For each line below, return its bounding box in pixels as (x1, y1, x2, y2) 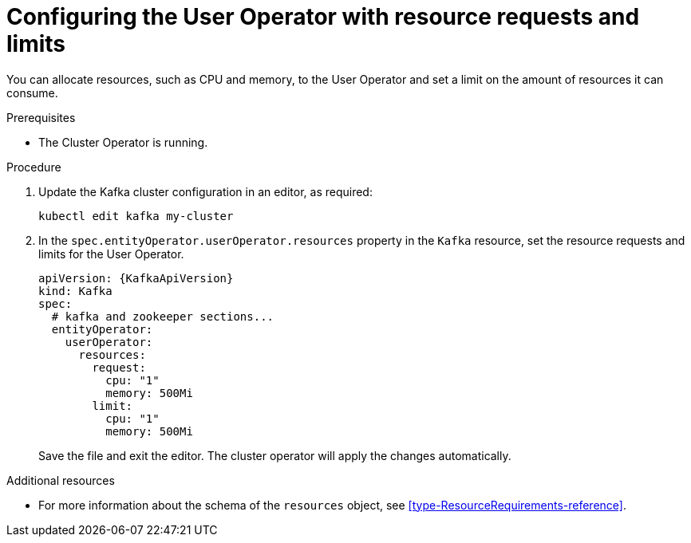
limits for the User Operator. (38, 246, 184, 261)
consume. (6, 85, 58, 100)
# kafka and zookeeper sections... (51, 309, 274, 323)
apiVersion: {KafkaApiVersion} (38, 271, 234, 285)
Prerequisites (6, 110, 76, 124)
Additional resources (6, 473, 115, 487)
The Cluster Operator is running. (38, 135, 208, 149)
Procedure (6, 159, 61, 174)
